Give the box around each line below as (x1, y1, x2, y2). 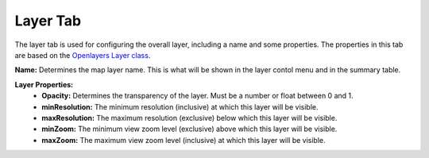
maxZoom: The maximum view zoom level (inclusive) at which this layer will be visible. (41, 135, 326, 145)
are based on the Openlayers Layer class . (14, 50, 151, 60)
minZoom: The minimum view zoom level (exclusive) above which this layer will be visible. (41, 124, 338, 134)
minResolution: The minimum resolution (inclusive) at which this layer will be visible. (41, 102, 319, 111)
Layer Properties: (14, 79, 74, 89)
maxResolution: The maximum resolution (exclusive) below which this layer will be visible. (41, 113, 338, 122)
